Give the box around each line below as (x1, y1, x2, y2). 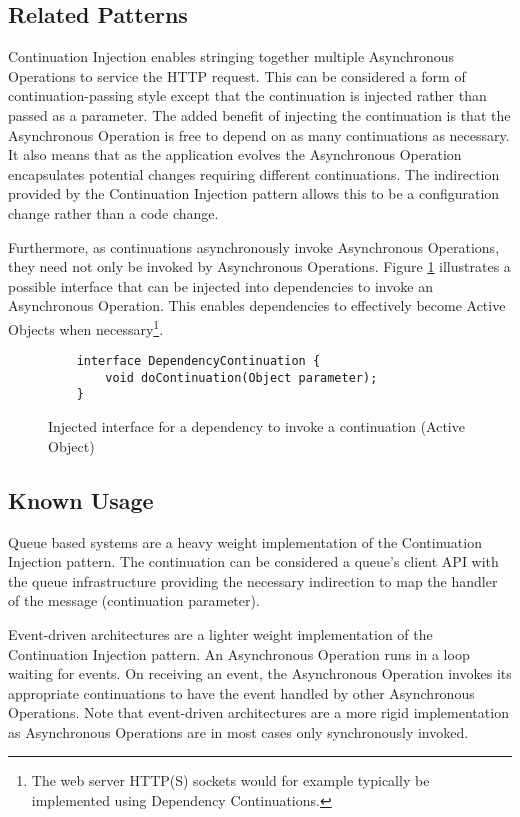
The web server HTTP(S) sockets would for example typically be (31, 770, 430, 791)
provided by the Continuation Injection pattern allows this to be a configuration (8, 183, 500, 204)
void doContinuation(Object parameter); (105, 370, 378, 385)
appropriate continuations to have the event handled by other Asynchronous (8, 682, 475, 703)
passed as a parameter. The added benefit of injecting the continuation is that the (8, 104, 511, 125)
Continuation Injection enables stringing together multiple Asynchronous (8, 46, 455, 67)
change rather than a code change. (8, 202, 219, 223)
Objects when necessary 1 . (8, 315, 164, 339)
